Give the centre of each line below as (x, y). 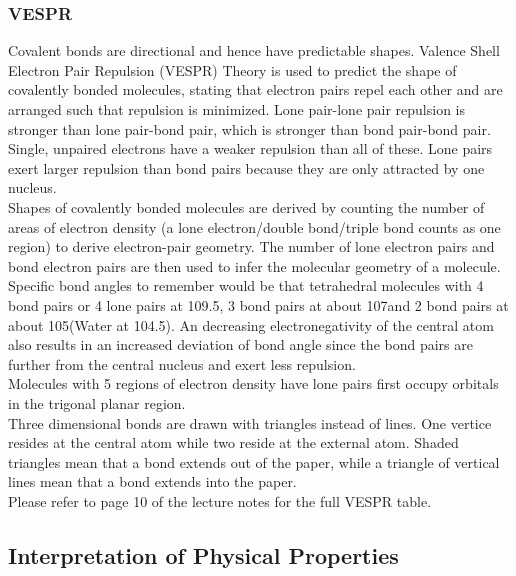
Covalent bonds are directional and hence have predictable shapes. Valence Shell (254, 50)
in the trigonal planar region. (97, 402)
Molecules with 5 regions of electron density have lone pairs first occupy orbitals (253, 383)
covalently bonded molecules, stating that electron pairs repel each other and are (255, 89)
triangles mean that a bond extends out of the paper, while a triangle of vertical (254, 461)
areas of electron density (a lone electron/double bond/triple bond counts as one (254, 226)
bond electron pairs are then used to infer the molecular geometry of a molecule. (254, 265)
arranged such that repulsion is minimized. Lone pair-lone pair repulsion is (237, 109)
